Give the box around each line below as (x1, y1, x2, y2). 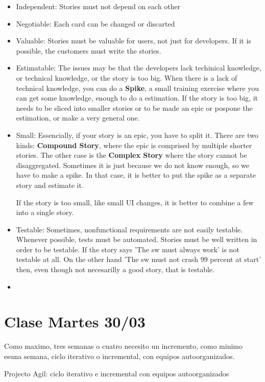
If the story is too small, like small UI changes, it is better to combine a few (16, 197, 254, 207)
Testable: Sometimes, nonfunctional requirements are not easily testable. (16, 224, 243, 234)
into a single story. (16, 207, 74, 218)
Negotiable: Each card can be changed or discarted (16, 18, 175, 29)
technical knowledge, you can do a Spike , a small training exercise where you (16, 82, 259, 93)
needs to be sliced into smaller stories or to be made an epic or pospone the (16, 102, 253, 113)
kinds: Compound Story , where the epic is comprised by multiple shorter (16, 139, 252, 150)
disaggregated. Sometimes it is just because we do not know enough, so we (16, 159, 250, 170)
